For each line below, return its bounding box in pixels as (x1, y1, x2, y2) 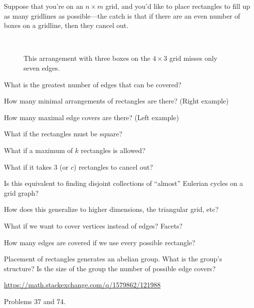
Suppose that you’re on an (4, 1, 83, 11)
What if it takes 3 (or (4, 161, 69, 172)
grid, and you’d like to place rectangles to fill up (105, 1, 251, 11)
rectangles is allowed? (81, 145, 146, 155)
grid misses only (169, 53, 218, 63)
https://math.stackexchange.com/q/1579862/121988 (4, 280, 161, 290)
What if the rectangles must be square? (4, 128, 123, 139)
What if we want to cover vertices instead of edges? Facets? (4, 220, 183, 231)
